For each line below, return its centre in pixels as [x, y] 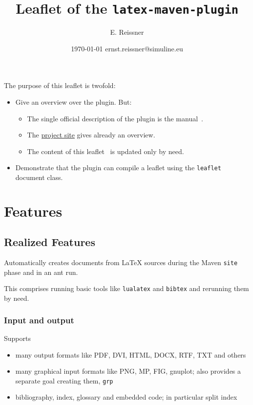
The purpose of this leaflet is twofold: [60, 85]
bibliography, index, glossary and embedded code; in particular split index [126, 397]
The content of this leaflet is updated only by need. [105, 151]
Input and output [39, 320]
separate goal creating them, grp [64, 380]
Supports [17, 338]
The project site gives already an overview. [91, 135]
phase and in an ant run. [41, 272]
